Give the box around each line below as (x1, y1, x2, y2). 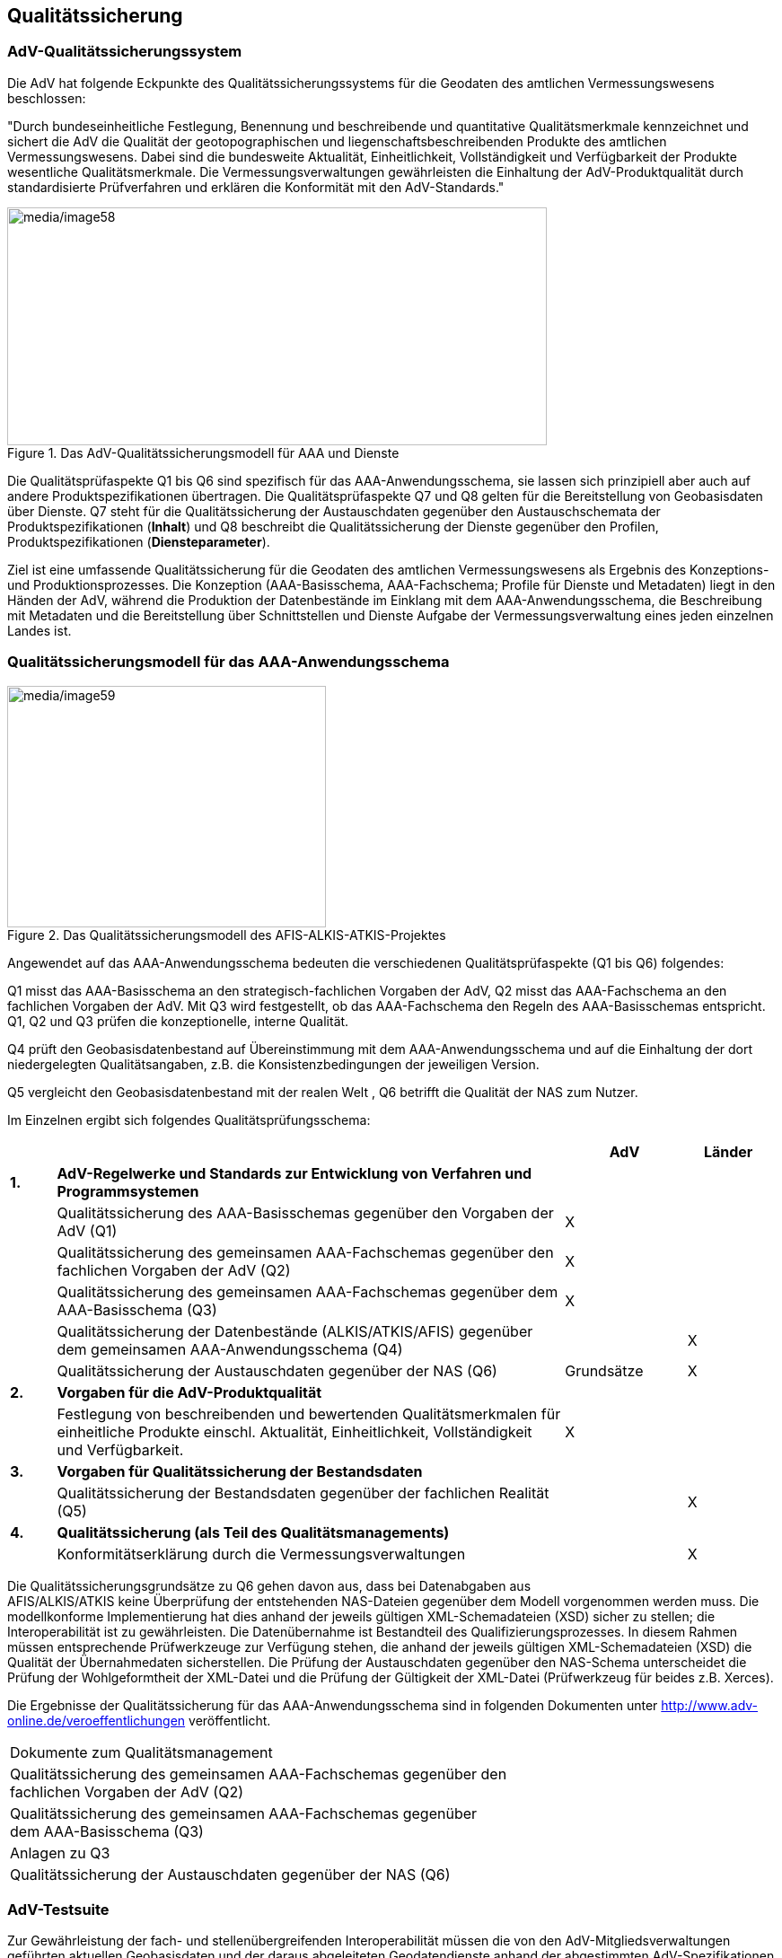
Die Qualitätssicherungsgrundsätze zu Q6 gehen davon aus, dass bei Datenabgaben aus (7, 1577, 532, 1594)
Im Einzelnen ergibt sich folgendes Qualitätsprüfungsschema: (7, 1111, 371, 1128)
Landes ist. (7, 622, 72, 638)
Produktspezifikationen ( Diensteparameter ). (7, 533, 270, 549)
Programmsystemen (57, 1181, 199, 1200)
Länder (703, 1142, 753, 1161)
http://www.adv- (661, 1697, 759, 1713)
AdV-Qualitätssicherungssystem (7, 42, 242, 61)
